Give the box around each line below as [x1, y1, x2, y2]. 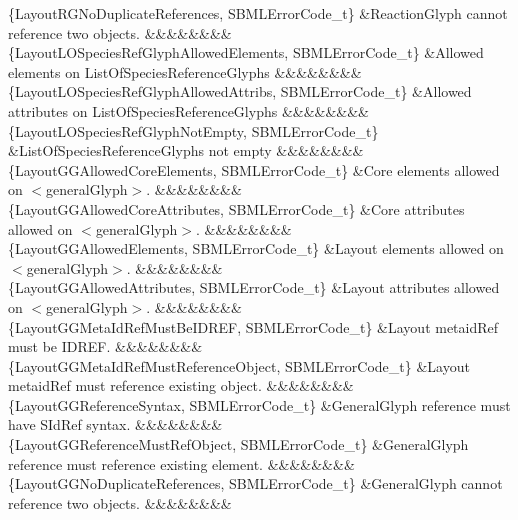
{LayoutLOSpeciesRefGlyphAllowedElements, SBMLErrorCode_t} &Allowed [8, 42, 484, 63]
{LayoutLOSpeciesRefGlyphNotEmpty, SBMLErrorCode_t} [8, 120, 379, 141]
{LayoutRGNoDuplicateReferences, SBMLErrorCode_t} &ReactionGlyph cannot [8, 3, 508, 23]
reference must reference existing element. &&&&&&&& [8, 453, 355, 474]
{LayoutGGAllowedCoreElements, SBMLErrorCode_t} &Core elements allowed [8, 159, 500, 180]
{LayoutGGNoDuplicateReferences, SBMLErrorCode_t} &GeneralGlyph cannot [8, 473, 503, 494]
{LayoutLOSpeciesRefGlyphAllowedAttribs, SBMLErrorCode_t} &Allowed [8, 81, 472, 102]
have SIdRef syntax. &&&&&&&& [8, 414, 223, 435]
